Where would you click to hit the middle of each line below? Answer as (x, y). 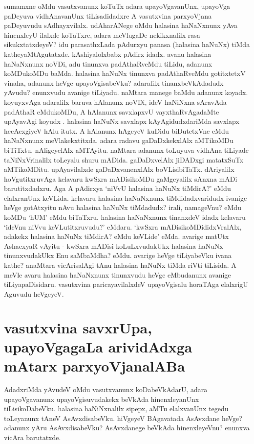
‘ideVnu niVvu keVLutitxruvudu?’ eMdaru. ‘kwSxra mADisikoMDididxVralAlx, (123, 226)
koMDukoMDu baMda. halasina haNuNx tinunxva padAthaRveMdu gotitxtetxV (125, 73)
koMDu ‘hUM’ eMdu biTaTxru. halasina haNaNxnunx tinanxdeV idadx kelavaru (125, 217)
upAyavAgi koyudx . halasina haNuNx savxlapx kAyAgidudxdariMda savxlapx (122, 121)
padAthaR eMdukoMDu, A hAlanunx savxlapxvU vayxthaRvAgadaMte (112, 111)
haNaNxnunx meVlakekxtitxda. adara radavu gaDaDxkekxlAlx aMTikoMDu (119, 140)
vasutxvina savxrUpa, (78, 327)
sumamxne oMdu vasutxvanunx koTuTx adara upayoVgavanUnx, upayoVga (117, 6)
